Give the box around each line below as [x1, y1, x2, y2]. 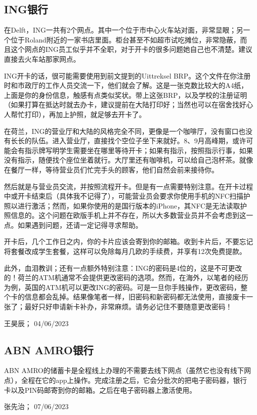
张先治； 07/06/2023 [4, 401, 69, 412]
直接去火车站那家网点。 [4, 53, 80, 64]
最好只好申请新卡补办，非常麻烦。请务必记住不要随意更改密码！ [24, 301, 232, 312]
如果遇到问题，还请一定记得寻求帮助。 [17, 219, 142, 230]
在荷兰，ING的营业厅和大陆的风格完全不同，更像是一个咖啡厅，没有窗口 [4, 125, 239, 136]
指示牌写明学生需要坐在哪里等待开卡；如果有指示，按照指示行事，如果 [24, 145, 253, 155]
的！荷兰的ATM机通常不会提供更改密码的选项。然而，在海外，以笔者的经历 [4, 272, 249, 283]
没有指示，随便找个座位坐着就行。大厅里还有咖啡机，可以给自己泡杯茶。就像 [4, 155, 253, 165]
